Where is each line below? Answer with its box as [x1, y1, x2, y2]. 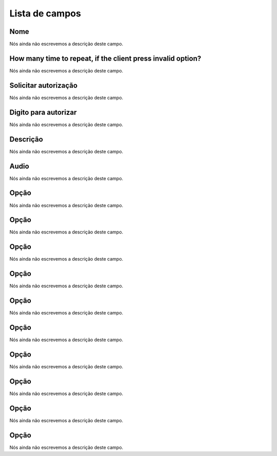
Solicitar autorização [9, 81, 78, 90]
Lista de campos [9, 8, 82, 19]
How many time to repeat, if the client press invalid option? [9, 54, 202, 63]
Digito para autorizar [9, 108, 77, 116]
